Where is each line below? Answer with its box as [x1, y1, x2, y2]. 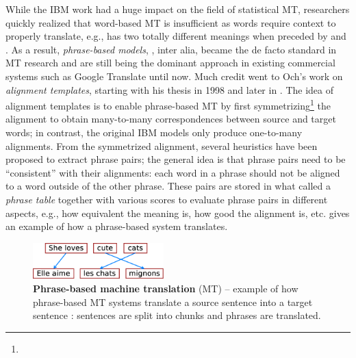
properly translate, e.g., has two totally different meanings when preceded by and [5, 29, 346, 43]
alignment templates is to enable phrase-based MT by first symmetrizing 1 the [5, 97, 331, 112]
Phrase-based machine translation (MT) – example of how [33, 281, 298, 296]
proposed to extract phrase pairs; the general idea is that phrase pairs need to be [5, 152, 346, 166]
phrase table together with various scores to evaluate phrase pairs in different [5, 192, 328, 206]
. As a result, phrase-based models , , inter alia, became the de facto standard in [5, 42, 337, 56]
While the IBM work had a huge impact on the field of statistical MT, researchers [5, 2, 350, 16]
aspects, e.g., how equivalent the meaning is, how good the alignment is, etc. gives [5, 205, 350, 220]
